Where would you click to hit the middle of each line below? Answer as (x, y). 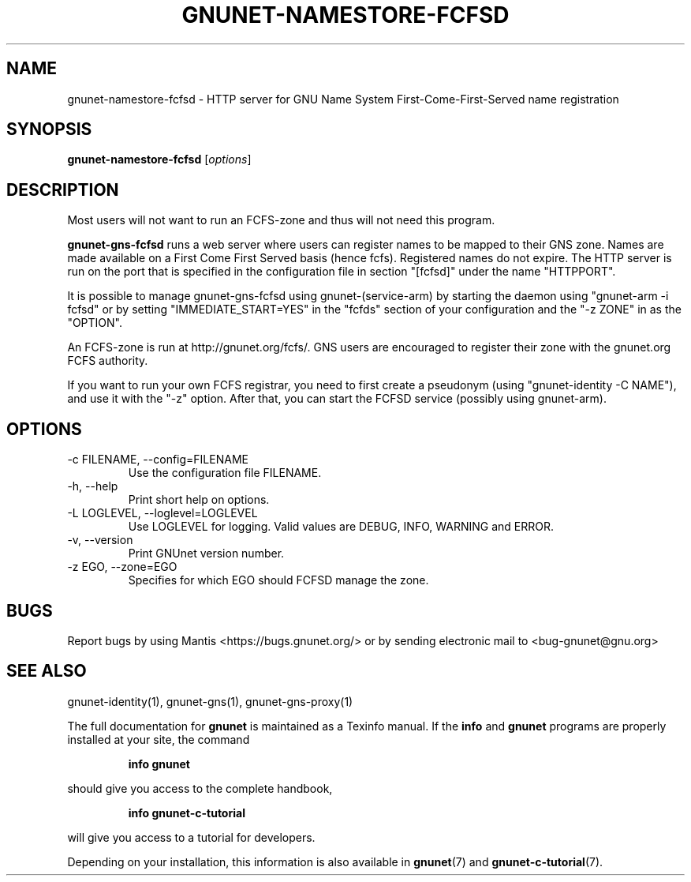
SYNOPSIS (49, 129)
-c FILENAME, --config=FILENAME (158, 460)
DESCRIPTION (63, 190)
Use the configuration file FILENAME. (225, 473)
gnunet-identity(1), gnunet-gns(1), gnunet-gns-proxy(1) (210, 701)
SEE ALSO (47, 671)
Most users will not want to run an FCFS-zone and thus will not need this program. (281, 220)
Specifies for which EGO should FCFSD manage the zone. (278, 580)
